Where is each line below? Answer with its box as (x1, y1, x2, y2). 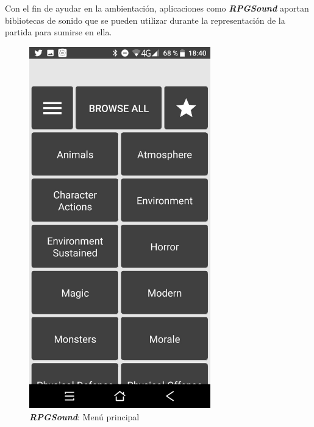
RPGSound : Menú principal (29, 410, 140, 423)
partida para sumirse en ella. (5, 26, 112, 38)
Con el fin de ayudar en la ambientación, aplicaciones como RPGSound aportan (5, 2, 309, 14)
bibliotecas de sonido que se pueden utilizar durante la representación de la (5, 13, 285, 26)
